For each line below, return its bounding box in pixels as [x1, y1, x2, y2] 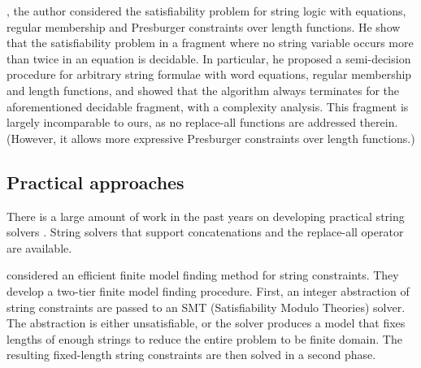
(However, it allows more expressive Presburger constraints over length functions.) [7, 129, 415, 146]
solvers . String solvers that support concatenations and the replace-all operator [7, 223, 404, 240]
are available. [7, 239, 72, 256]
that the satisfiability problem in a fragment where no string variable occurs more [7, 34, 414, 51]
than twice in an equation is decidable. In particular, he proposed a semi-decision [7, 50, 411, 67]
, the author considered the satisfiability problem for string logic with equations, [7, 2, 406, 19]
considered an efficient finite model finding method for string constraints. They [7, 266, 399, 284]
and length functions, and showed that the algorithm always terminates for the [7, 81, 400, 98]
